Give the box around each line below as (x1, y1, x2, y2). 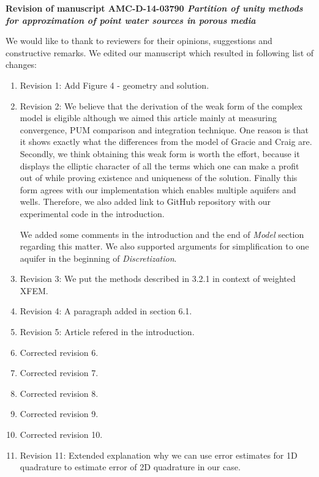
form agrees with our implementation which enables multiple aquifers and (20, 183, 296, 196)
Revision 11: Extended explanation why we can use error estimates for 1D (20, 448, 298, 461)
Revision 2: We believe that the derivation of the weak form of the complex (20, 99, 302, 112)
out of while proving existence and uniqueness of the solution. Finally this (20, 171, 298, 184)
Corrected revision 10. (20, 428, 103, 441)
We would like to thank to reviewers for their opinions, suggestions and (6, 34, 272, 47)
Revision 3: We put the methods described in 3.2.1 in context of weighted (20, 272, 296, 285)
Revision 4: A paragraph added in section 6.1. (20, 305, 192, 317)
